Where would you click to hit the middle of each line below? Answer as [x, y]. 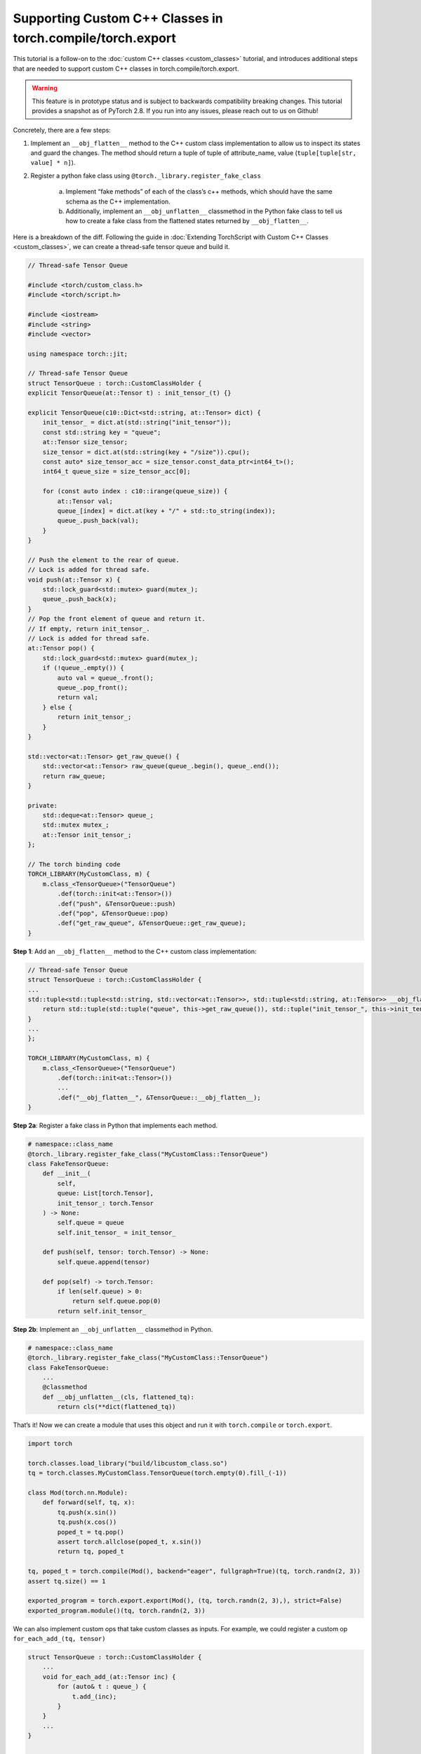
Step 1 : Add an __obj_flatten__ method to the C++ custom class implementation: [135, 951]
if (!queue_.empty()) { [83, 668]
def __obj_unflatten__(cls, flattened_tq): [118, 1397]
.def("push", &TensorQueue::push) [116, 904]
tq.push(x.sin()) [87, 1512]
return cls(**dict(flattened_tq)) [116, 1407]
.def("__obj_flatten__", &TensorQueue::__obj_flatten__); [159, 1097]
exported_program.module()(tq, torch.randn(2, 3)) [117, 1611]
